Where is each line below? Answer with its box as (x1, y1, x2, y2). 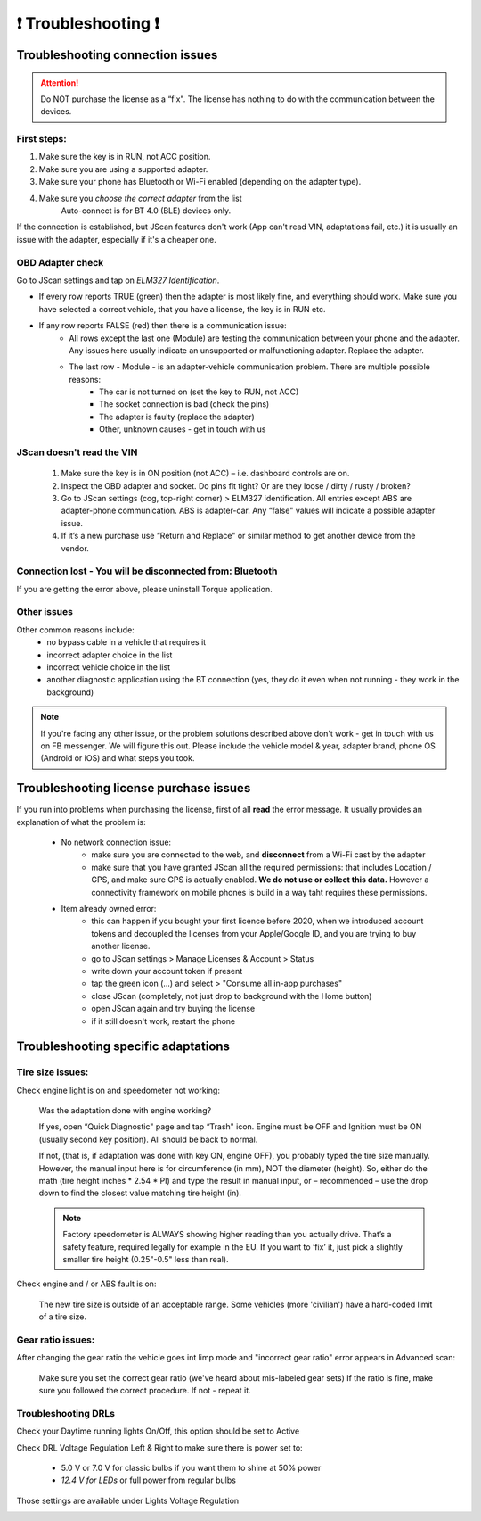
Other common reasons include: (16, 624, 135, 635)
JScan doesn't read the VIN (16, 446, 138, 459)
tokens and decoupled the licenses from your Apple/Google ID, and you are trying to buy (91, 928, 417, 938)
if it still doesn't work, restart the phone (91, 1015, 236, 1026)
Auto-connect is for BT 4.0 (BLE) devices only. (61, 205, 232, 216)
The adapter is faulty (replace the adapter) (99, 411, 256, 422)
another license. (91, 941, 151, 952)
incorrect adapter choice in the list (46, 649, 173, 660)
